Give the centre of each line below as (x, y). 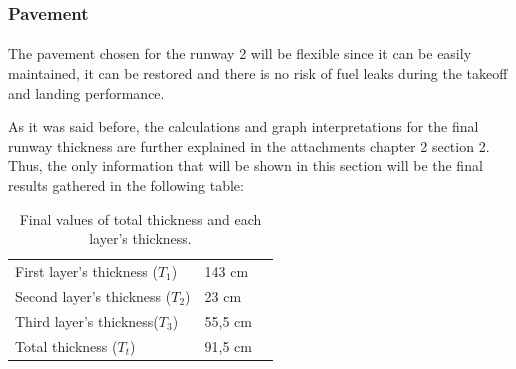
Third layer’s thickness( (87, 320)
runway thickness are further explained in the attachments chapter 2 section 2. (249, 145)
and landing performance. (86, 92)
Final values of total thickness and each (140, 218)
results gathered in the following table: (126, 185)
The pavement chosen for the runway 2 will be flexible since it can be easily (240, 53)
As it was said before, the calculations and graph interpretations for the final (243, 126)
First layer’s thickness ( (86, 271)
